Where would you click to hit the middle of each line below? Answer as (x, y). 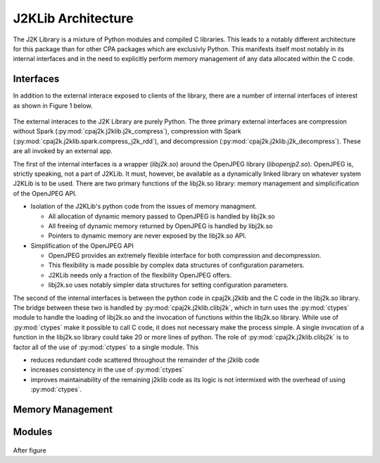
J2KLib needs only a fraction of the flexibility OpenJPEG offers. (140, 275)
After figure (30, 450)
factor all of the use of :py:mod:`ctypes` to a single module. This (106, 347)
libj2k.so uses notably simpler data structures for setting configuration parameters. (168, 285)
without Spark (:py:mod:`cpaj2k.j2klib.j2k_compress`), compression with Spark (127, 131)
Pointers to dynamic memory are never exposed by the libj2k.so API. (147, 236)
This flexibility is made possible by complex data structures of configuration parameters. (177, 265)
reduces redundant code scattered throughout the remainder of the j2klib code (145, 360)
